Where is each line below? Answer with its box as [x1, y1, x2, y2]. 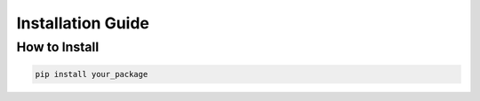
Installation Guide [16, 13, 150, 33]
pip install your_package [35, 69, 148, 79]
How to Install [16, 39, 100, 55]
